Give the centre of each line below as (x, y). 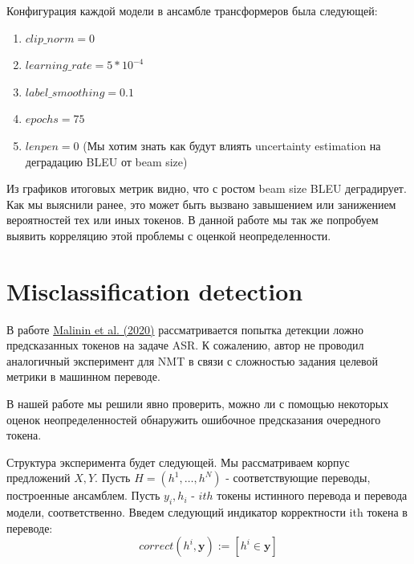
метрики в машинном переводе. (83, 376)
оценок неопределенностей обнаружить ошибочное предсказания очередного (194, 419)
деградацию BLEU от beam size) (106, 161)
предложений (39, 478)
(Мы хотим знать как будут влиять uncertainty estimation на (232, 145)
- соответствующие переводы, (298, 478)
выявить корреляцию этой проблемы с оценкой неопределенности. (169, 235)
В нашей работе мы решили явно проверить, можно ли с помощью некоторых (198, 404)
